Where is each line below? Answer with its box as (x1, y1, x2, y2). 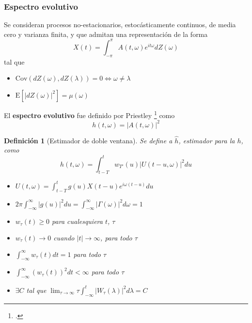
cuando (53, 233, 75, 243)
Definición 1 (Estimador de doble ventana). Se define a (4, 135, 173, 145)
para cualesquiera (52, 216, 103, 226)
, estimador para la (178, 135, 235, 145)
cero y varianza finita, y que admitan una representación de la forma (4, 29, 208, 39)
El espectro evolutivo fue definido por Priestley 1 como (4, 108, 175, 120)
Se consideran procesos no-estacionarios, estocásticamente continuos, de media (4, 19, 236, 30)
